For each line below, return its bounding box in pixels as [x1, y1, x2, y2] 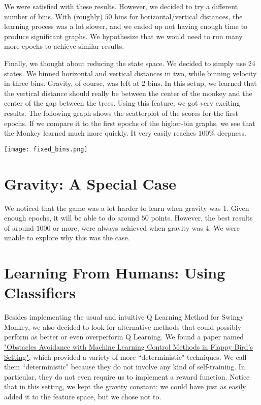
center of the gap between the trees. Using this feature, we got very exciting [4, 98, 240, 108]
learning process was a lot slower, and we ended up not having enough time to [4, 21, 248, 32]
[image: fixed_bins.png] [4, 145, 88, 153]
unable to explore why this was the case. [4, 232, 130, 243]
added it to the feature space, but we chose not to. [4, 391, 161, 401]
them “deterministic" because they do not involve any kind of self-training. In [4, 361, 245, 372]
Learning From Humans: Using [4, 262, 225, 283]
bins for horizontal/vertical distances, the [114, 11, 243, 21]
